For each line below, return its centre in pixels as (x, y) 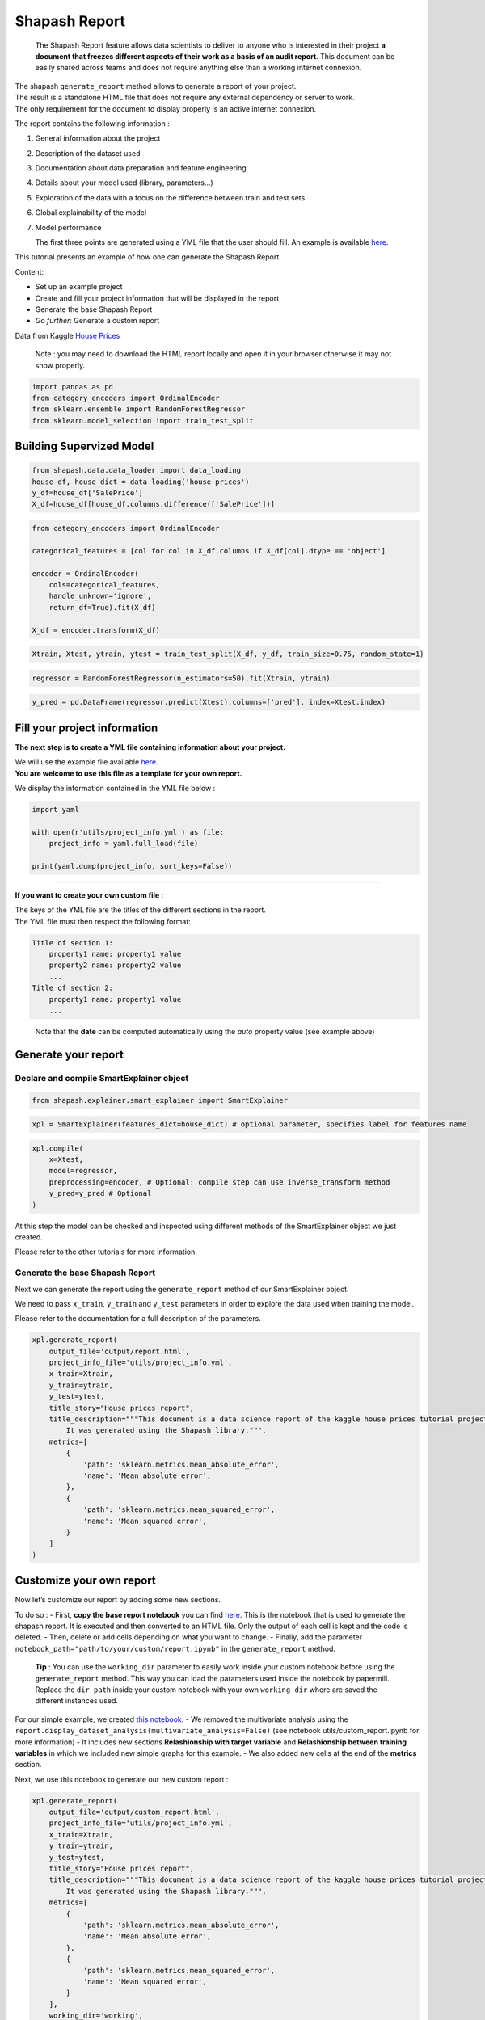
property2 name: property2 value (115, 965)
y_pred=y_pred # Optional (100, 1193)
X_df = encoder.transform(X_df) (96, 630)
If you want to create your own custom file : (89, 895)
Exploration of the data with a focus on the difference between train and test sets (170, 197)
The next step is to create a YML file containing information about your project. (150, 747)
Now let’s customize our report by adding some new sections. (118, 1600)
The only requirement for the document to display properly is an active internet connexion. (166, 108)
